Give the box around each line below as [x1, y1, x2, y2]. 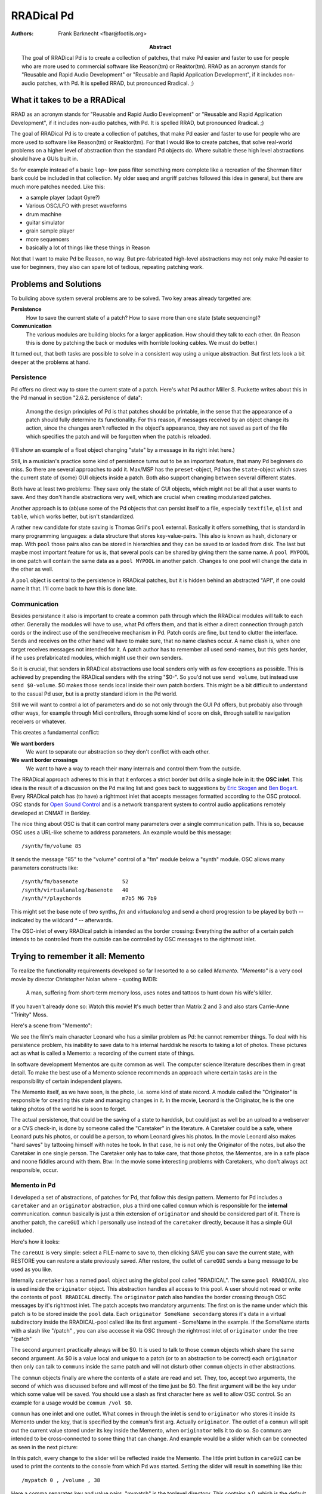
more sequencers [26, 235, 70, 243]
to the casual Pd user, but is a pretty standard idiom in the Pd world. [11, 690, 178, 697]
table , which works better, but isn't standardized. [11, 513, 135, 520]
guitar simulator [26, 219, 65, 226]
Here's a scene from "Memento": [11, 1022, 92, 1029]
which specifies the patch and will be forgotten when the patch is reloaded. [26, 433, 211, 440]
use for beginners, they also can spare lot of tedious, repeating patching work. [11, 264, 204, 271]
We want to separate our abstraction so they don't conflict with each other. [26, 748, 210, 755]
